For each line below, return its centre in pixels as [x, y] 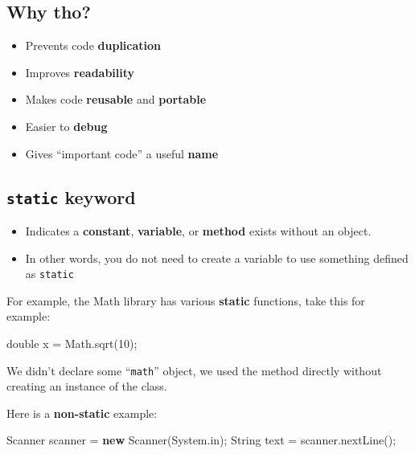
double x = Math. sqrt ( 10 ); [72, 343]
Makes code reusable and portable [116, 99]
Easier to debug [66, 126]
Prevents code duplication [93, 45]
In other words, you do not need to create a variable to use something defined [217, 258]
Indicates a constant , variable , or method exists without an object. [198, 230]
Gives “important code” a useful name [122, 153]
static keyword [71, 196]
